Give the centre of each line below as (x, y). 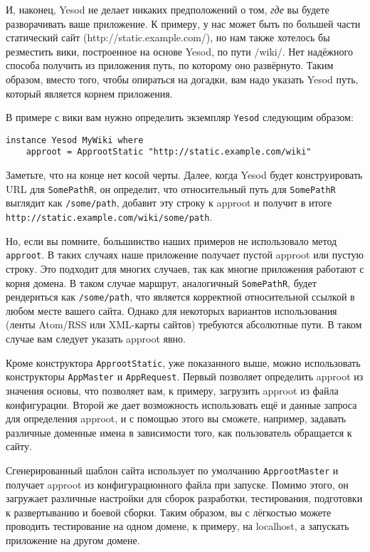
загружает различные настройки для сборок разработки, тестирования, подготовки (184, 498)
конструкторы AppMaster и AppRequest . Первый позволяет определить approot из (185, 376)
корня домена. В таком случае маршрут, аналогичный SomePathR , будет (161, 282)
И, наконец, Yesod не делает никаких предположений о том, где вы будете (168, 9)
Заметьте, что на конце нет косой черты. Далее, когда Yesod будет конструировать (184, 175)
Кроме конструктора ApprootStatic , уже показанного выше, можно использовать (183, 362)
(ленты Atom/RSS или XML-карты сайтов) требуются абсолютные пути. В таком (184, 324)
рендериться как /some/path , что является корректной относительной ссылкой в (180, 297)
